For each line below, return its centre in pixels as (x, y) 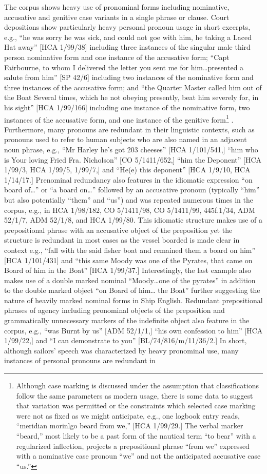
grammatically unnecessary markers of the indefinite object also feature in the (127, 320)
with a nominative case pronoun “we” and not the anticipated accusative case (138, 456)
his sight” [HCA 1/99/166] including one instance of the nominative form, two (127, 107)
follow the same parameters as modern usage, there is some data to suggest (135, 395)
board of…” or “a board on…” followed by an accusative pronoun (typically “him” (132, 190)
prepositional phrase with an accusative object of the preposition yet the (118, 230)
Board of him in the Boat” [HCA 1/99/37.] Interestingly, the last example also (128, 270)
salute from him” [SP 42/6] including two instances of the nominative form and (129, 77)
